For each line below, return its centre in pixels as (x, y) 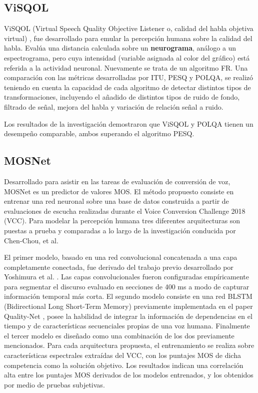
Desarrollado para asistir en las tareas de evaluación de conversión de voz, (117, 181)
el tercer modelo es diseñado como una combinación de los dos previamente (119, 335)
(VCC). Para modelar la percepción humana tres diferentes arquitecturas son (122, 221)
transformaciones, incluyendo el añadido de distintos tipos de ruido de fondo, (122, 97)
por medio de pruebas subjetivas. (54, 384)
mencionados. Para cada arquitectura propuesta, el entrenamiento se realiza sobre (129, 345)
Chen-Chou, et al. (31, 240)
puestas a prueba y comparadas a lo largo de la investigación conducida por (120, 230)
